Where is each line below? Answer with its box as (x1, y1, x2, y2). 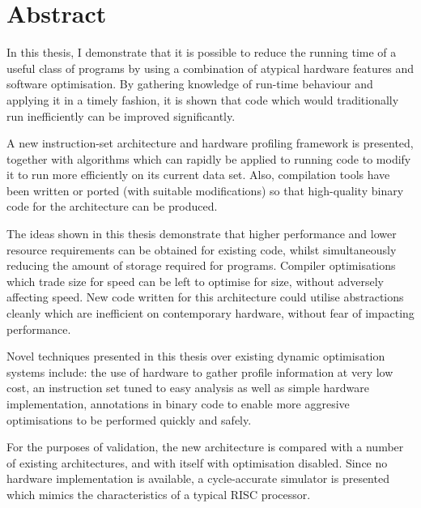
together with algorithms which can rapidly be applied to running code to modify (6, 150, 411, 167)
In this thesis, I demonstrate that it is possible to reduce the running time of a (6, 44, 397, 61)
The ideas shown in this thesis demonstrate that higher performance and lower (6, 225, 397, 242)
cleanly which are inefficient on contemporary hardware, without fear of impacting (6, 305, 415, 322)
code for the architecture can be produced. (6, 198, 218, 215)
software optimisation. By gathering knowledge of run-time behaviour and (6, 75, 373, 92)
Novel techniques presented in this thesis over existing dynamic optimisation (6, 348, 385, 365)
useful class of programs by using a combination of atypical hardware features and (6, 59, 415, 76)
